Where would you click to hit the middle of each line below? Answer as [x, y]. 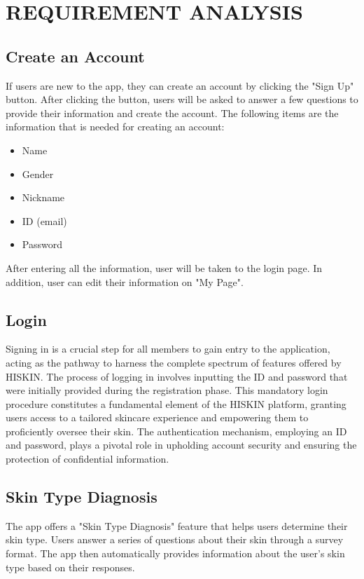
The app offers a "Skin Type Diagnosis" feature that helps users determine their [177, 525]
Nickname [43, 197]
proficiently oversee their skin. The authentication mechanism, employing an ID [176, 431]
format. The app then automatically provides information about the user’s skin [175, 553]
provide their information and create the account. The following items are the [172, 113]
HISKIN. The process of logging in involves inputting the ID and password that [177, 376]
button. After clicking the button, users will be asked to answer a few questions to [182, 99]
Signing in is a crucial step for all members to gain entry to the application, [168, 349]
